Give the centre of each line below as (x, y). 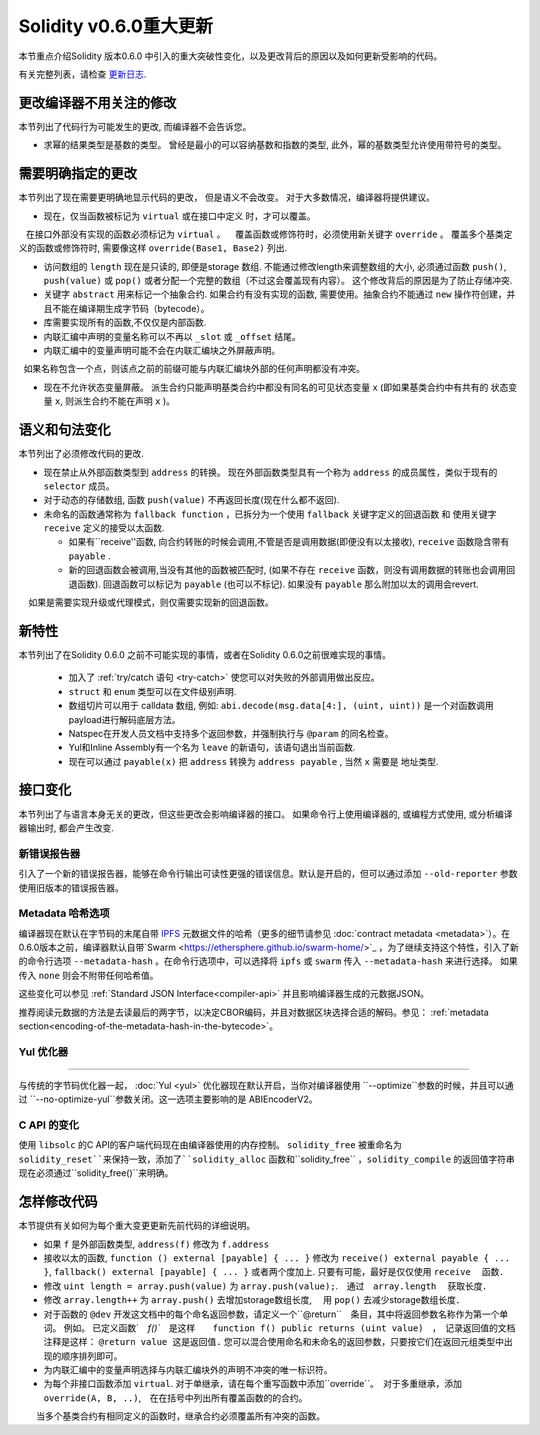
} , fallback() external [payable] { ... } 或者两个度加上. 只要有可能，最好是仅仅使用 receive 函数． (276, 1272)
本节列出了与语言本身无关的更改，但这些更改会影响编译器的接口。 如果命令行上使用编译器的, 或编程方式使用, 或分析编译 (265, 814)
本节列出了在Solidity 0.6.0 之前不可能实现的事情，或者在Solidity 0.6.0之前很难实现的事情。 (205, 654)
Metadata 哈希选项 (64, 913)
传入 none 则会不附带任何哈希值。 (88, 975)
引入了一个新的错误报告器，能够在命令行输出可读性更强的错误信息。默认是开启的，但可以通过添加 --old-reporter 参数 (268, 874)
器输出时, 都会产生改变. (66, 827)
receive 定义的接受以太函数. (104, 528)
